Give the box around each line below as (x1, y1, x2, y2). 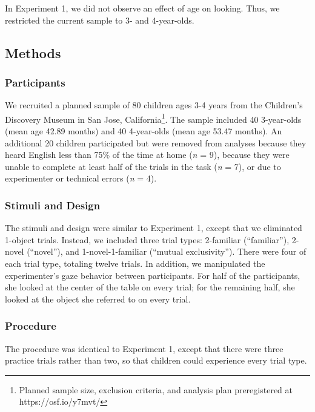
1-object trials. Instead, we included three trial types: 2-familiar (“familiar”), (5, 233, 290, 246)
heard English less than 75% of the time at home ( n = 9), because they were (5, 148, 290, 161)
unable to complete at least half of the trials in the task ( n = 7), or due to (5, 160, 281, 172)
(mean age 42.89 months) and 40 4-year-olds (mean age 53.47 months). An (5, 125, 282, 137)
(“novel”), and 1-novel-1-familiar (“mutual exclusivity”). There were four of (27, 245, 307, 258)
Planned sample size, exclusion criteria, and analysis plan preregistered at (19, 383, 293, 396)
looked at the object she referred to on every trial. (5, 292, 191, 305)
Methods (5, 43, 61, 62)
